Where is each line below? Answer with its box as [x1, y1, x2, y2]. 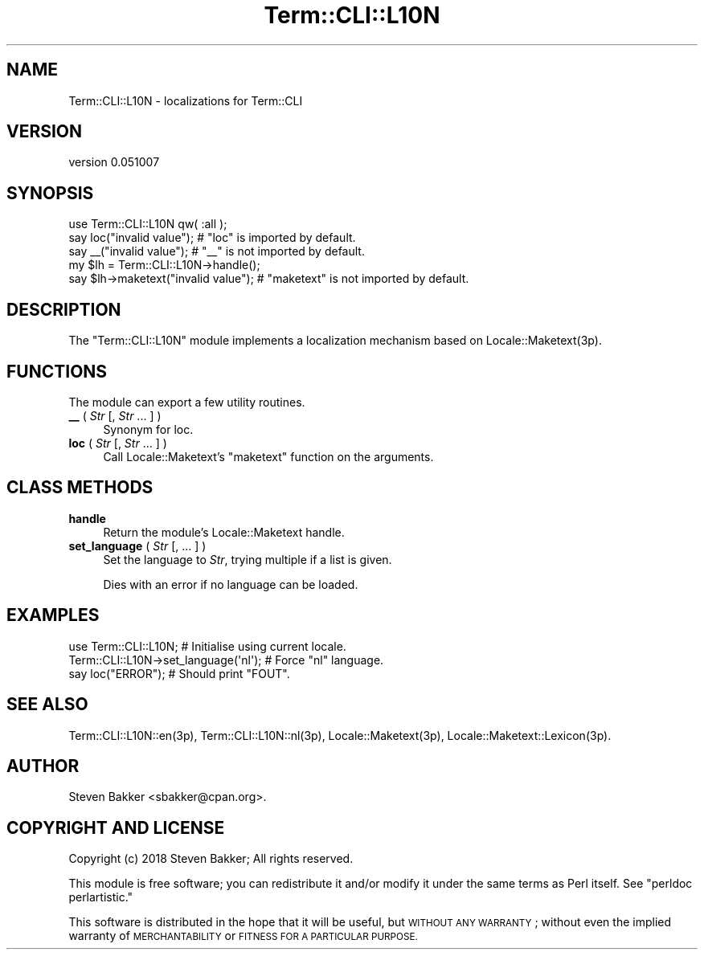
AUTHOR [6, 755, 80, 776]
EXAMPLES [6, 605, 100, 626]
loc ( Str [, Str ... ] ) [68, 435, 167, 450]
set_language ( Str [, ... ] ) [68, 538, 207, 553]
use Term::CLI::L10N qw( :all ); [68, 217, 227, 231]
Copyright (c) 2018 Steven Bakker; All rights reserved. [68, 852, 354, 866]
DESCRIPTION [6, 299, 121, 320]
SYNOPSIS [6, 182, 94, 203]
